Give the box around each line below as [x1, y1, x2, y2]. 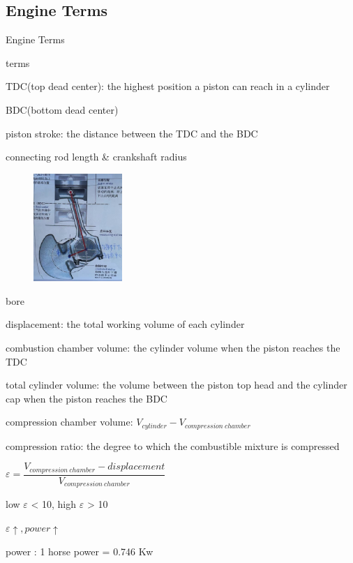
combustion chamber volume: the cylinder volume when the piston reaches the [6, 340, 340, 354]
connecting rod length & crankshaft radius [6, 149, 187, 164]
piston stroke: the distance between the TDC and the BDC [6, 126, 258, 140]
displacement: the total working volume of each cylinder [6, 317, 245, 331]
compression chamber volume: [6, 414, 133, 429]
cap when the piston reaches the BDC [6, 391, 167, 405]
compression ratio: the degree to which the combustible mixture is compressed [6, 438, 340, 453]
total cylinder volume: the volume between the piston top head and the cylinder [6, 377, 347, 392]
